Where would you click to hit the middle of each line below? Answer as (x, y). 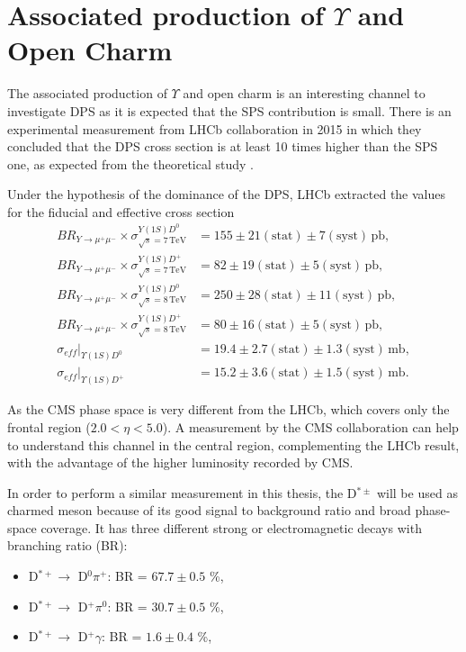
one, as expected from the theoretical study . (131, 163)
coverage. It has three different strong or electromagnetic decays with (231, 527)
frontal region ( (49, 426)
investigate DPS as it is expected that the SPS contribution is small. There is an (229, 110)
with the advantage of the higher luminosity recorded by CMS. (180, 462)
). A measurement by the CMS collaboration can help (310, 426)
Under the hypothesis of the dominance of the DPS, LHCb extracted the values (227, 194)
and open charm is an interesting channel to (304, 93)
